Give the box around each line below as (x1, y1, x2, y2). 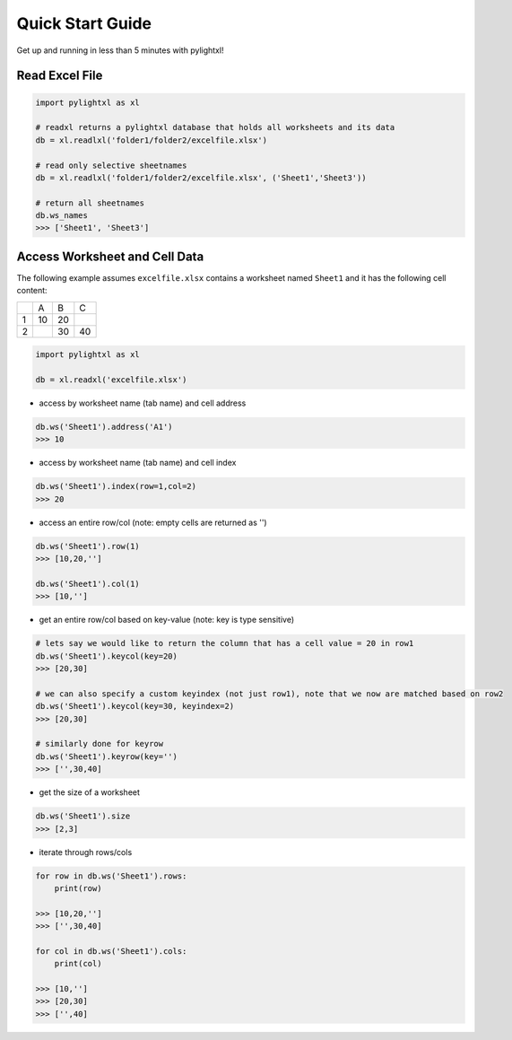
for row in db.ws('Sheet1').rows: (35, 870, 187, 881)
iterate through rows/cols (39, 846, 133, 857)
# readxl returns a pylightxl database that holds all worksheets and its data (35, 122, 395, 133)
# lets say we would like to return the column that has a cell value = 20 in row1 (35, 638, 414, 649)
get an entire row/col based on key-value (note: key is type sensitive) (39, 615, 295, 625)
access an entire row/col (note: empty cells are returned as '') (39, 517, 268, 528)
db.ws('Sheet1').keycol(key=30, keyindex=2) (35, 701, 235, 712)
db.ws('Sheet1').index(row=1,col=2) (35, 481, 197, 492)
